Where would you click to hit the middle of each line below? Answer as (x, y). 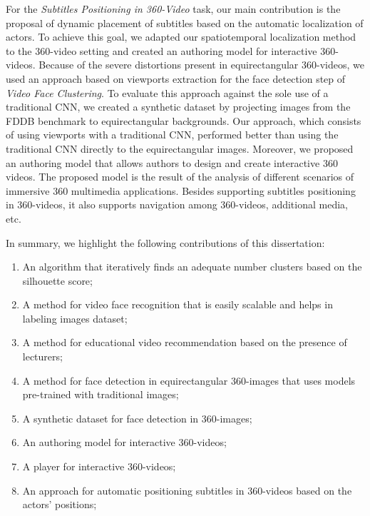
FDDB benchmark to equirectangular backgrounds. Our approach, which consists (184, 120)
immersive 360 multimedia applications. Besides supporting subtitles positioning (181, 190)
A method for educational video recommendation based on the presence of (185, 342)
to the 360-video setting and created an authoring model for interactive (161, 50)
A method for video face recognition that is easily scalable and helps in (178, 304)
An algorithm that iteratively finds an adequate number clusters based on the (192, 267)
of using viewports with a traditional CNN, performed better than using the (172, 135)
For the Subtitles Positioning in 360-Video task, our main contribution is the (173, 9)
